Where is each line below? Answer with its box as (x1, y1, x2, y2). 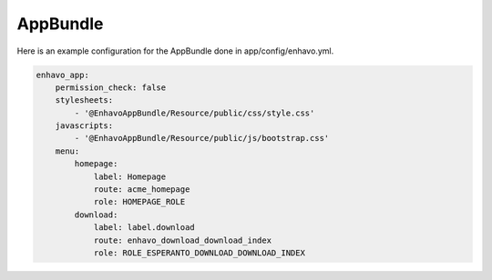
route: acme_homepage (93, 185, 190, 195)
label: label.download (93, 223, 195, 233)
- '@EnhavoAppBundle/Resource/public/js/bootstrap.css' (74, 133, 330, 144)
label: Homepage (93, 171, 167, 182)
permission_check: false (55, 82, 167, 93)
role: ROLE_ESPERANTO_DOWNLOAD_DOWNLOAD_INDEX (93, 248, 305, 258)
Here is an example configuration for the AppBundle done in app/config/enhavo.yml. (16, 45, 334, 56)
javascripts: (55, 121, 114, 131)
